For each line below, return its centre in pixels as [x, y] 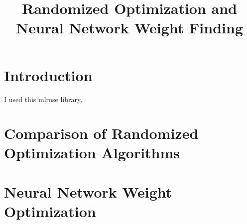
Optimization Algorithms [92, 153]
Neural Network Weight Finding [129, 28]
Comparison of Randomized [101, 133]
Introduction [48, 75]
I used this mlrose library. [43, 99]
